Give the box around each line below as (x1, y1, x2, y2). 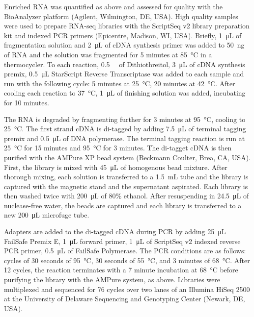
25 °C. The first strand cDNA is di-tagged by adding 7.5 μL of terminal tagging (4, 123, 246, 134)
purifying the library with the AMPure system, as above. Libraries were (4, 274, 221, 285)
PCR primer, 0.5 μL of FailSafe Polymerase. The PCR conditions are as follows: (4, 245, 246, 256)
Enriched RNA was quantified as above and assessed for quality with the (4, 1, 223, 11)
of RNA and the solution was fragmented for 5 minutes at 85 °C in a (4, 49, 212, 59)
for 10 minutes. (4, 97, 49, 107)
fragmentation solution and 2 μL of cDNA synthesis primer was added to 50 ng (4, 40, 245, 50)
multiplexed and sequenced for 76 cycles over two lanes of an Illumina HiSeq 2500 (4, 284, 250, 294)
